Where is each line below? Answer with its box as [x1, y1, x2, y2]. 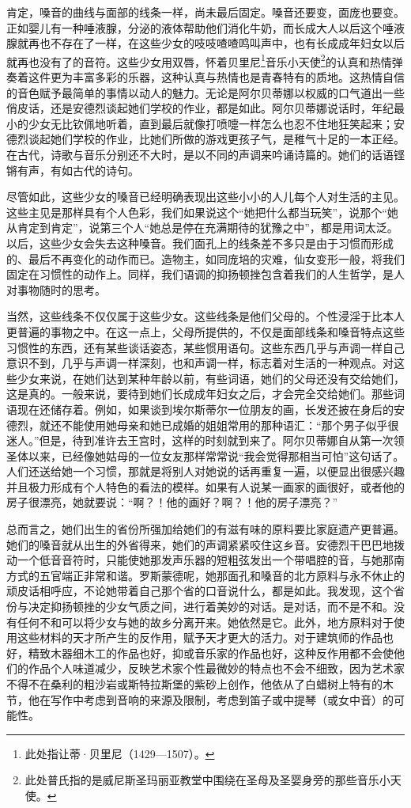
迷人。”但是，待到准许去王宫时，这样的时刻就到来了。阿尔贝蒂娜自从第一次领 [6, 432, 405, 449]
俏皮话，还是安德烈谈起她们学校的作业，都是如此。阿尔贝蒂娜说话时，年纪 [6, 100, 394, 116]
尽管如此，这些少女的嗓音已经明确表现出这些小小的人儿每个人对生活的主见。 [6, 188, 405, 205]
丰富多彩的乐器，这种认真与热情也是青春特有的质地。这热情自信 [72, 69, 405, 85]
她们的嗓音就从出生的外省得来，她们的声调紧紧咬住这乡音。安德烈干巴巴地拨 [6, 536, 405, 552]
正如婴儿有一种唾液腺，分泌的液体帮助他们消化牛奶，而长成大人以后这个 [6, 19, 383, 36]
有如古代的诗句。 [50, 161, 139, 178]
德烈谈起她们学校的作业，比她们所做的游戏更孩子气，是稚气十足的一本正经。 [6, 131, 405, 147]
